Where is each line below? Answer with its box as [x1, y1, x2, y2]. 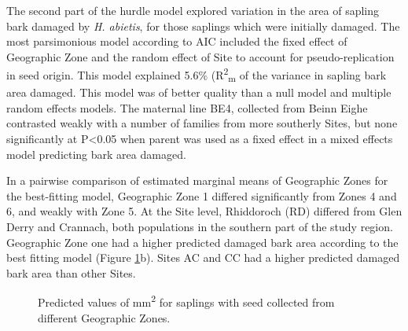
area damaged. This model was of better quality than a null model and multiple [6, 84, 391, 101]
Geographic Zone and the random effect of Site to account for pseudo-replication [6, 48, 395, 64]
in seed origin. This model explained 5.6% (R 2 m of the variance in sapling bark [6, 64, 387, 85]
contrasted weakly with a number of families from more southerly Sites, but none [6, 115, 398, 131]
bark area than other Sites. [6, 264, 136, 281]
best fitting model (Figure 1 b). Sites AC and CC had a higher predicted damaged [6, 249, 400, 266]
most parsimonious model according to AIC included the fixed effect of [6, 33, 347, 50]
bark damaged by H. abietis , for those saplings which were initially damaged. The [6, 17, 400, 34]
